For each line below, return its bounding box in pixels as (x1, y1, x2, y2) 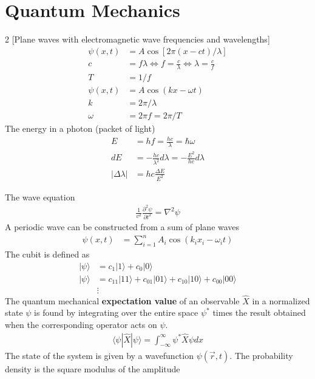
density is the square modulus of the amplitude (5, 362, 180, 375)
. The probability (229, 349, 293, 361)
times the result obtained (212, 306, 306, 319)
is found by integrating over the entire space (34, 306, 198, 319)
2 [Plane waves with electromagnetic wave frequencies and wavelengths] (5, 33, 270, 46)
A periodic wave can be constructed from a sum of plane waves (5, 220, 240, 233)
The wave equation (5, 190, 75, 203)
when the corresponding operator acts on (5, 318, 157, 331)
